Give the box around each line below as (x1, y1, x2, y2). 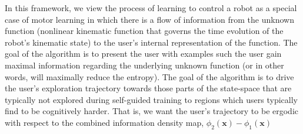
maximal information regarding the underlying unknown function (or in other (5, 59, 284, 71)
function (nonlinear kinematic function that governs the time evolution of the (5, 25, 284, 37)
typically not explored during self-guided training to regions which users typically (5, 93, 298, 105)
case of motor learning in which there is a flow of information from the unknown (5, 13, 294, 25)
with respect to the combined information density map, (5, 116, 204, 128)
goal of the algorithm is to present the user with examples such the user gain (5, 47, 282, 60)
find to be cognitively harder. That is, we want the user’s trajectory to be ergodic (5, 105, 299, 117)
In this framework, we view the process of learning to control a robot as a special (5, 2, 297, 13)
